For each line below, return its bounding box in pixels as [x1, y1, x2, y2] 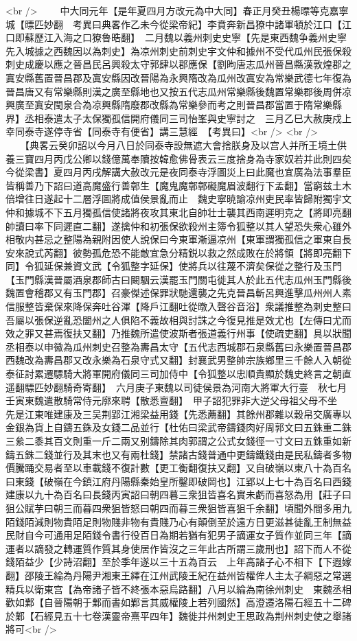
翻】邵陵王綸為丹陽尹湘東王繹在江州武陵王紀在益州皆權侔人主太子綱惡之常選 [5, 568, 352, 582]
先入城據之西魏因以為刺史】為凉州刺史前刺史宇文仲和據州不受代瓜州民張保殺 [5, 43, 352, 58]
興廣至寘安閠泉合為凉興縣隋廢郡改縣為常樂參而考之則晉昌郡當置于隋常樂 [5, 97, 332, 112]
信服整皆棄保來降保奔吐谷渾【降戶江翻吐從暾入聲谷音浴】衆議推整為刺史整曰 [5, 299, 352, 314]
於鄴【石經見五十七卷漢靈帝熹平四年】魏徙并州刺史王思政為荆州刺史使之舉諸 [5, 608, 352, 622]
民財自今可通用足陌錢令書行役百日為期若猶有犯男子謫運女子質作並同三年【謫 [5, 528, 352, 542]
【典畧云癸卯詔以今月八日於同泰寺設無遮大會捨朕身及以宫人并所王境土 [24, 137, 337, 152]
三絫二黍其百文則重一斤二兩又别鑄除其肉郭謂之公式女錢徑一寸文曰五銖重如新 [5, 434, 352, 447]
